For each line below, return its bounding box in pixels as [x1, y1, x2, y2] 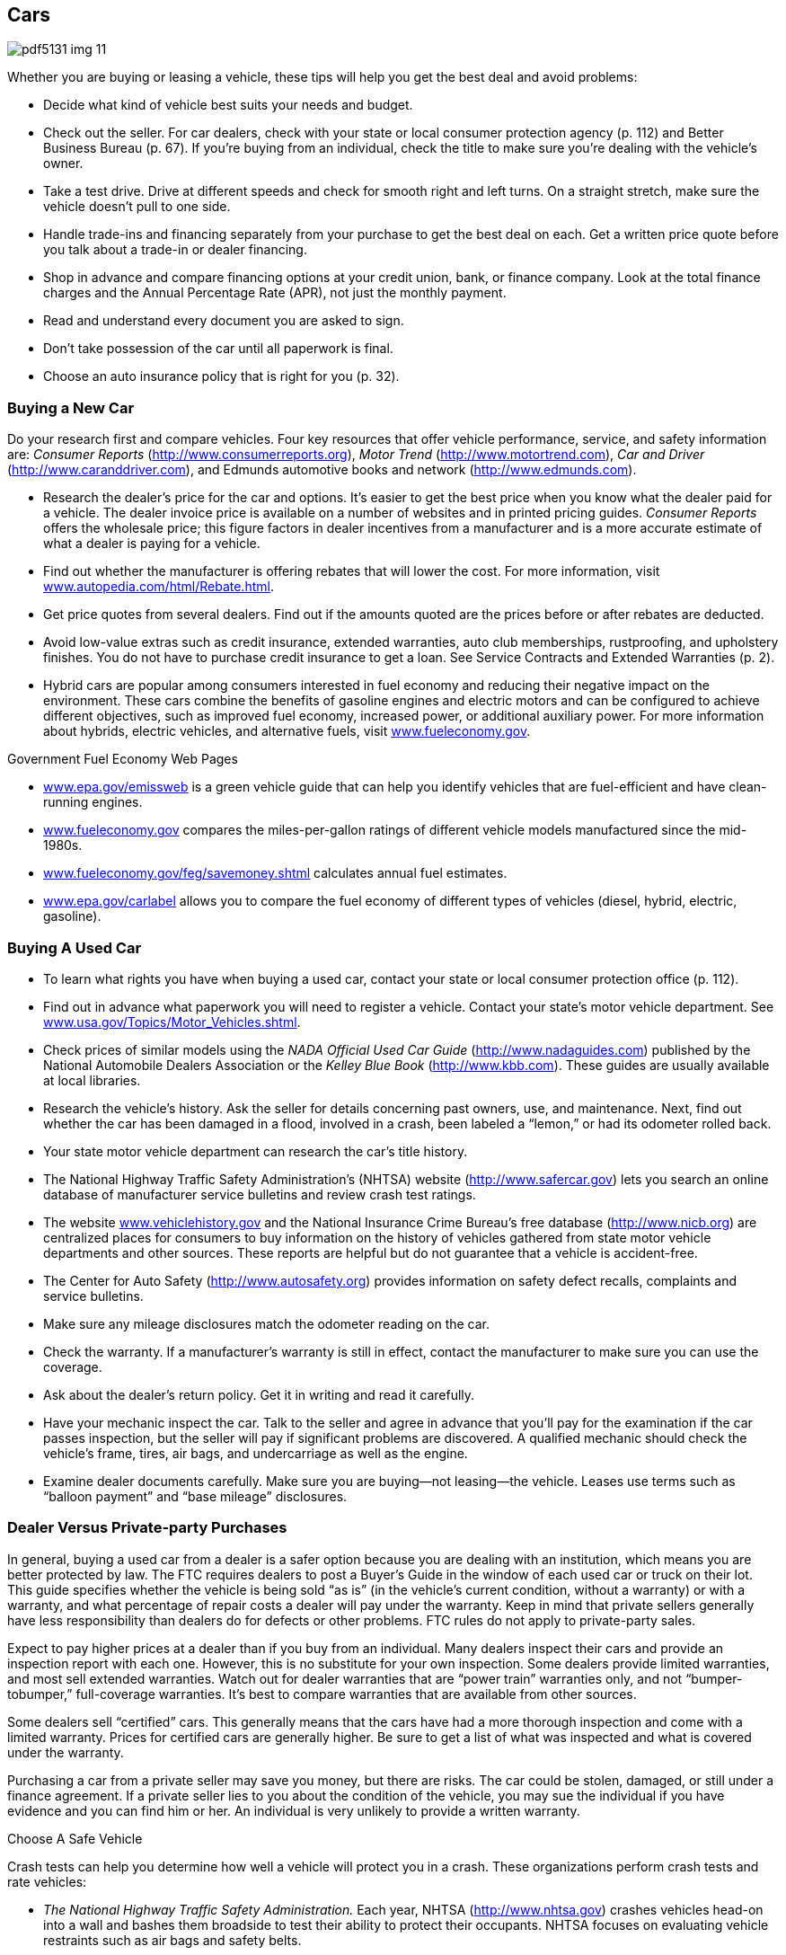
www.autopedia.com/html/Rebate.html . [43, 579, 274, 595]
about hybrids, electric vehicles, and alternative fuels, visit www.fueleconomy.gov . [43, 723, 531, 739]
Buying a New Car [7, 398, 135, 417]
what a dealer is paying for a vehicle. [43, 535, 261, 552]
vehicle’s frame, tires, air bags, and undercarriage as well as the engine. [43, 1445, 468, 1461]
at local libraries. [43, 1072, 141, 1088]
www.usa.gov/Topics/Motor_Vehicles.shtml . [43, 1013, 301, 1030]
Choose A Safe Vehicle [7, 1830, 143, 1846]
